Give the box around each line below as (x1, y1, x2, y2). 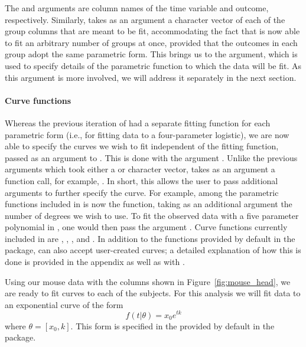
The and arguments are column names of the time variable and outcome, (5, 2, 269, 14)
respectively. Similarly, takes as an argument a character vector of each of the (5, 13, 285, 25)
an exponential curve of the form (5, 298, 123, 310)
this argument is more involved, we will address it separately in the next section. (5, 71, 297, 83)
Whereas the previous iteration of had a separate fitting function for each (5, 116, 271, 129)
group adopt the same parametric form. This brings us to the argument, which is (5, 48, 298, 60)
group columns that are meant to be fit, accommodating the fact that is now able (5, 25, 300, 37)
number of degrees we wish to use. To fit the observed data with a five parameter (5, 209, 299, 221)
